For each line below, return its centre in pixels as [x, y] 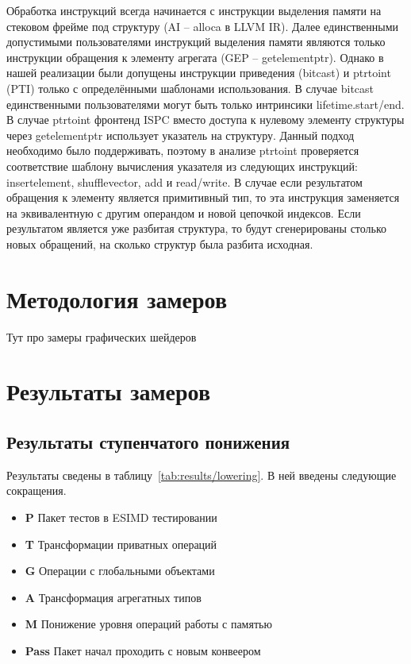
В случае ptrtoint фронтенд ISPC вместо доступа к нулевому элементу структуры [205, 120]
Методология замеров [117, 298]
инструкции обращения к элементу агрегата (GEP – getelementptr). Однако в [195, 57]
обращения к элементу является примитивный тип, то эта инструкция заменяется [203, 197]
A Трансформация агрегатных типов [113, 597]
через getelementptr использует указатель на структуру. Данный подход [181, 135]
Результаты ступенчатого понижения [148, 441]
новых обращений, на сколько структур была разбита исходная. [160, 243]
